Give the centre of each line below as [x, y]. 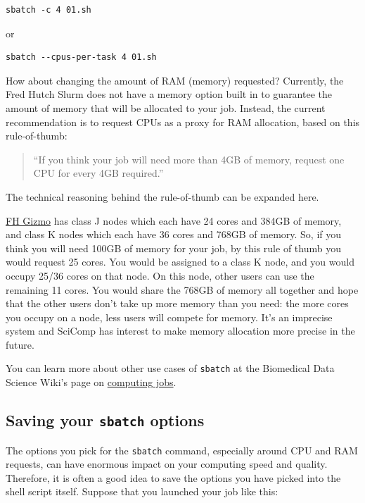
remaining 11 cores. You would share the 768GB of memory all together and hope [182, 289]
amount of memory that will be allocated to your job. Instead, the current [166, 107]
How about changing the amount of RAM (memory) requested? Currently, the [175, 80]
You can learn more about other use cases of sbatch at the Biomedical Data [170, 368]
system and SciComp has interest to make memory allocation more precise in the [180, 331]
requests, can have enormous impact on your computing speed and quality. [167, 464]
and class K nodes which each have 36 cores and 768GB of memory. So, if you [174, 234]
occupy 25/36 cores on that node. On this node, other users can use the [160, 275]
